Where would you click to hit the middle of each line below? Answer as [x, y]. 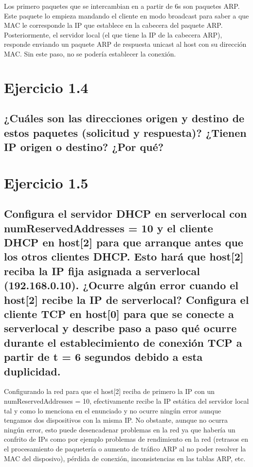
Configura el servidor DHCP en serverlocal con [126, 214]
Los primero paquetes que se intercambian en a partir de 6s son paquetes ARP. [122, 6]
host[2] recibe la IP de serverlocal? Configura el [126, 299]
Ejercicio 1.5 [46, 182]
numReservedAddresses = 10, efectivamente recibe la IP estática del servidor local [126, 401]
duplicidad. [32, 371]
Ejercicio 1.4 [46, 87]
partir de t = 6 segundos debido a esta [103, 357]
